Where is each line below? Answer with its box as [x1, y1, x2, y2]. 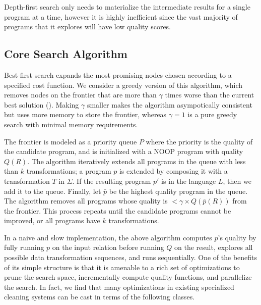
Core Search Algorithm [4, 46, 127, 62]
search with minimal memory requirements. [4, 119, 138, 129]
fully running [4, 242, 44, 252]
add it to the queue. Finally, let [4, 185, 101, 196]
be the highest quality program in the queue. [109, 185, 248, 196]
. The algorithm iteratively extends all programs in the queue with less [27, 156, 246, 166]
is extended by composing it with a [119, 166, 228, 176]
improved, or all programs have [4, 215, 100, 226]
